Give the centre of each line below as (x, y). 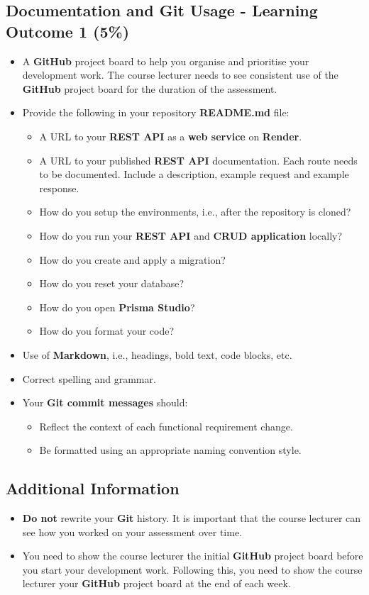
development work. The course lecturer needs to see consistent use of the (180, 75)
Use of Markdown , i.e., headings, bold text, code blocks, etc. (157, 354)
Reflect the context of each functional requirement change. (166, 426)
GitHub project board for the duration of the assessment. (150, 88)
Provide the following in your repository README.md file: (156, 112)
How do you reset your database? (112, 283)
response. (59, 188)
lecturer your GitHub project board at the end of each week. (156, 583)
